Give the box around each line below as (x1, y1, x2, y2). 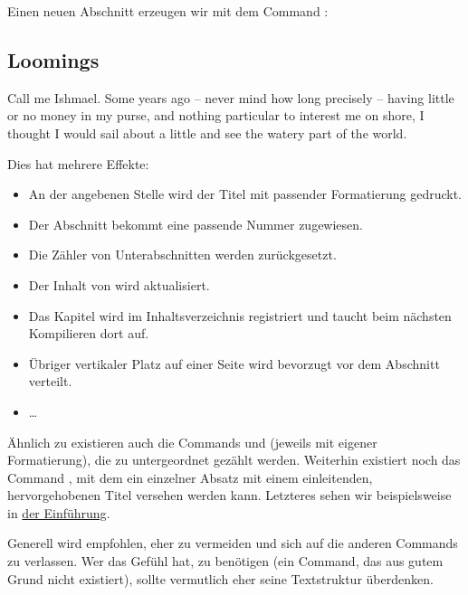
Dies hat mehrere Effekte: (7, 154, 149, 173)
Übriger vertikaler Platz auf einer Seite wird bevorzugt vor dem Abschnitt (28, 354, 440, 373)
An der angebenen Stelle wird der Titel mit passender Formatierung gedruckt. (28, 184, 462, 203)
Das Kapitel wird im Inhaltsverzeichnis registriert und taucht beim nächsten (28, 306, 452, 325)
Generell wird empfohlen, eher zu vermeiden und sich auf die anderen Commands (7, 534, 458, 552)
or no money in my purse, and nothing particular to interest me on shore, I (7, 106, 425, 125)
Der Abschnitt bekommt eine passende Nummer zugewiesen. (28, 214, 363, 233)
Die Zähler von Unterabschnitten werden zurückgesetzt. (28, 245, 337, 264)
